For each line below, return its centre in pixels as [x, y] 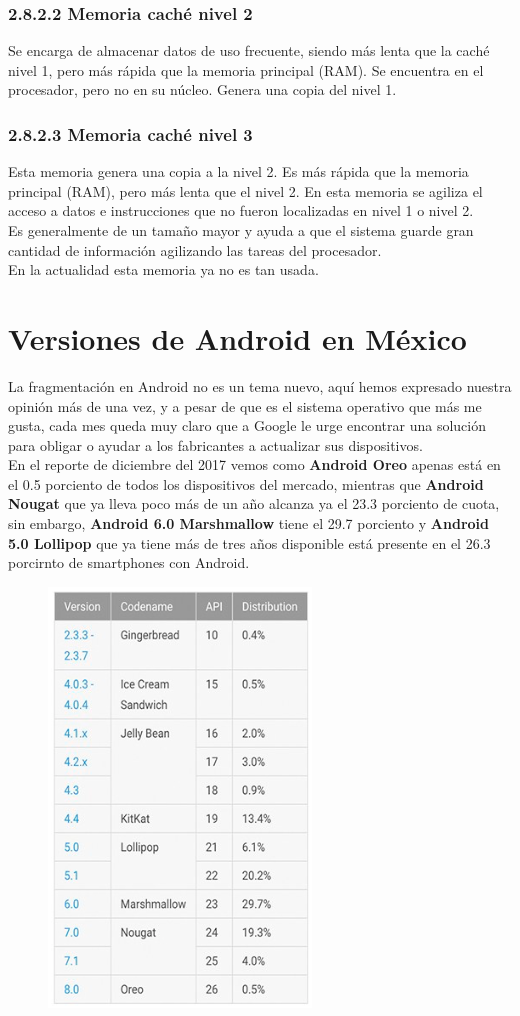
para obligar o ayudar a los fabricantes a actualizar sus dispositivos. [215, 444]
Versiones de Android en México [237, 337]
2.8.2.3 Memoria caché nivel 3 [130, 133]
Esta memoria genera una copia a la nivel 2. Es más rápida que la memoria [238, 171]
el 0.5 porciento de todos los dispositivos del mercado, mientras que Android [246, 483]
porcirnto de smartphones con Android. [129, 562]
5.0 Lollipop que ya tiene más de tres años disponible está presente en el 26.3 [249, 542]
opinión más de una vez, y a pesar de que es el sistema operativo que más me [245, 405]
